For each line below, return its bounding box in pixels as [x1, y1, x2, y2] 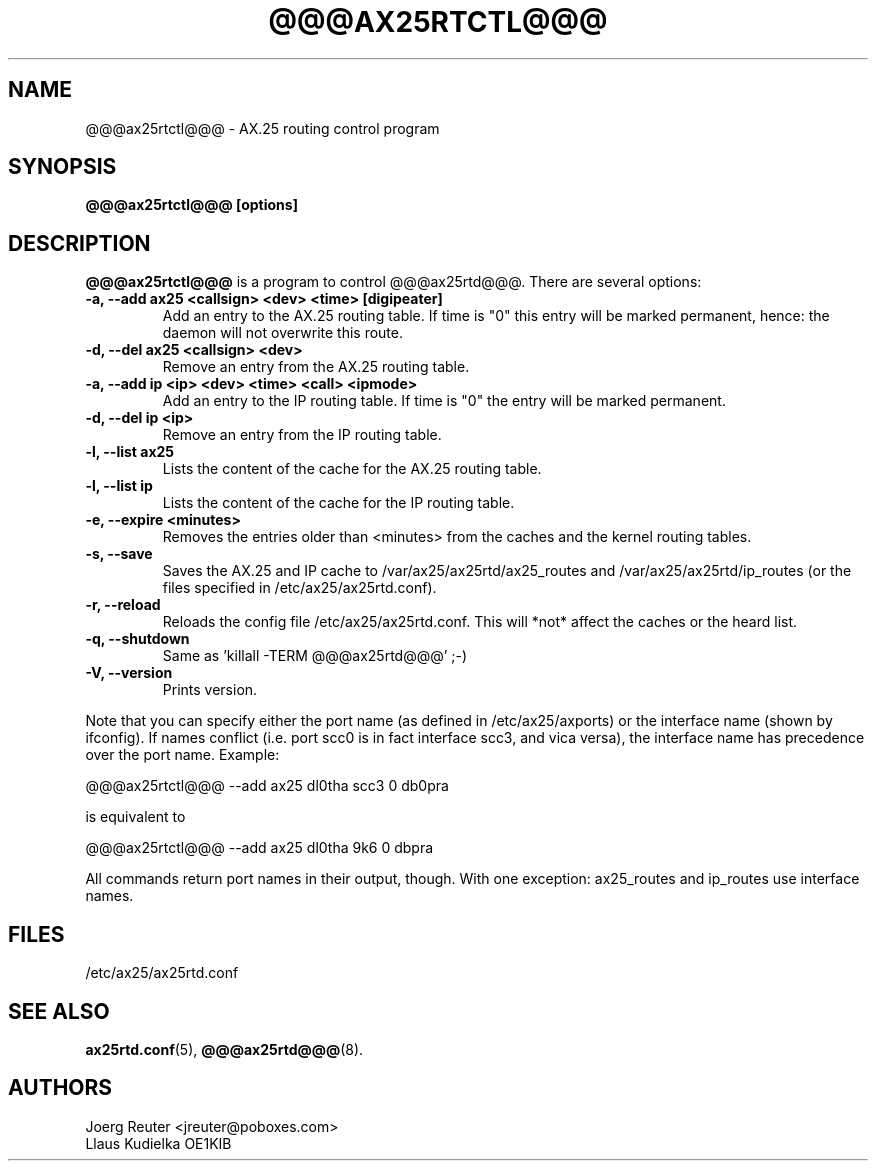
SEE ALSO [8, 998, 110, 1024]
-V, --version [85, 664, 173, 682]
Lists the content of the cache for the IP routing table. [162, 494, 515, 512]
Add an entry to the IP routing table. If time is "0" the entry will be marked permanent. [162, 392, 726, 410]
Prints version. [162, 681, 258, 699]
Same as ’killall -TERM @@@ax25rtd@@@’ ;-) [162, 647, 468, 665]
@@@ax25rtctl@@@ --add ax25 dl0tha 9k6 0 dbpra [85, 839, 434, 857]
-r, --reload [85, 596, 161, 614]
